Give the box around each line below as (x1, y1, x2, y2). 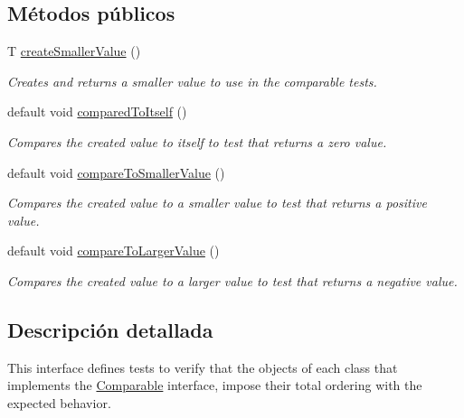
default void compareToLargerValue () (7, 241, 220, 260)
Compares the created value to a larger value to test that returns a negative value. (7, 271, 458, 290)
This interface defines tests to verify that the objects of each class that (7, 358, 398, 376)
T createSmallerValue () (7, 42, 141, 60)
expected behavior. (7, 393, 111, 412)
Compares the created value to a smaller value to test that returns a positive (7, 193, 427, 212)
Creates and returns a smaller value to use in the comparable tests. (7, 71, 377, 90)
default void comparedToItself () (7, 102, 187, 121)
